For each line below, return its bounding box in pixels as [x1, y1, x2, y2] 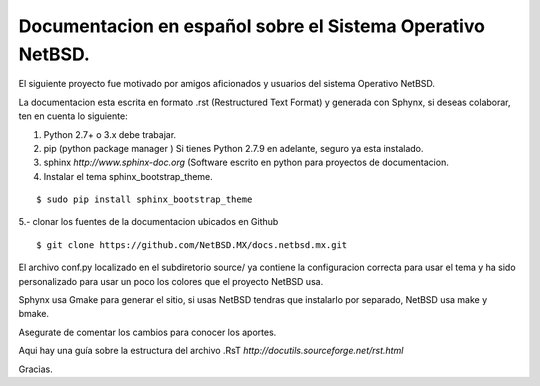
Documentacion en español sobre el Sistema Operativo [18, 15, 485, 37]
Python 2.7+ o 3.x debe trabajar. [43, 128, 177, 140]
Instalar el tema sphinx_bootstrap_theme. [43, 170, 214, 182]
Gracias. [18, 363, 54, 375]
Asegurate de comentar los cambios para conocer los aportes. [18, 326, 277, 338]
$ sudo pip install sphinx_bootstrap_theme [36, 194, 253, 205]
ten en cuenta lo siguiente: [18, 110, 129, 122]
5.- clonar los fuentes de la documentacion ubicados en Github [18, 216, 279, 228]
